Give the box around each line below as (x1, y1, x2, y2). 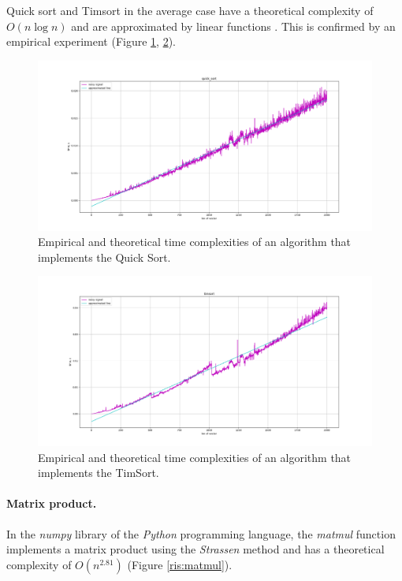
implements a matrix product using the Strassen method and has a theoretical (6, 541, 385, 557)
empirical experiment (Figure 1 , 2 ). (6, 33, 176, 50)
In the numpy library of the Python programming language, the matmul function (6, 525, 396, 542)
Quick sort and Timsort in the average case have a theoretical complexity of (6, 2, 374, 18)
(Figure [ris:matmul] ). (127, 556, 233, 572)
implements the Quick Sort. (38, 248, 171, 265)
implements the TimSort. (38, 464, 159, 481)
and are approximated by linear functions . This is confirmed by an (71, 17, 396, 34)
